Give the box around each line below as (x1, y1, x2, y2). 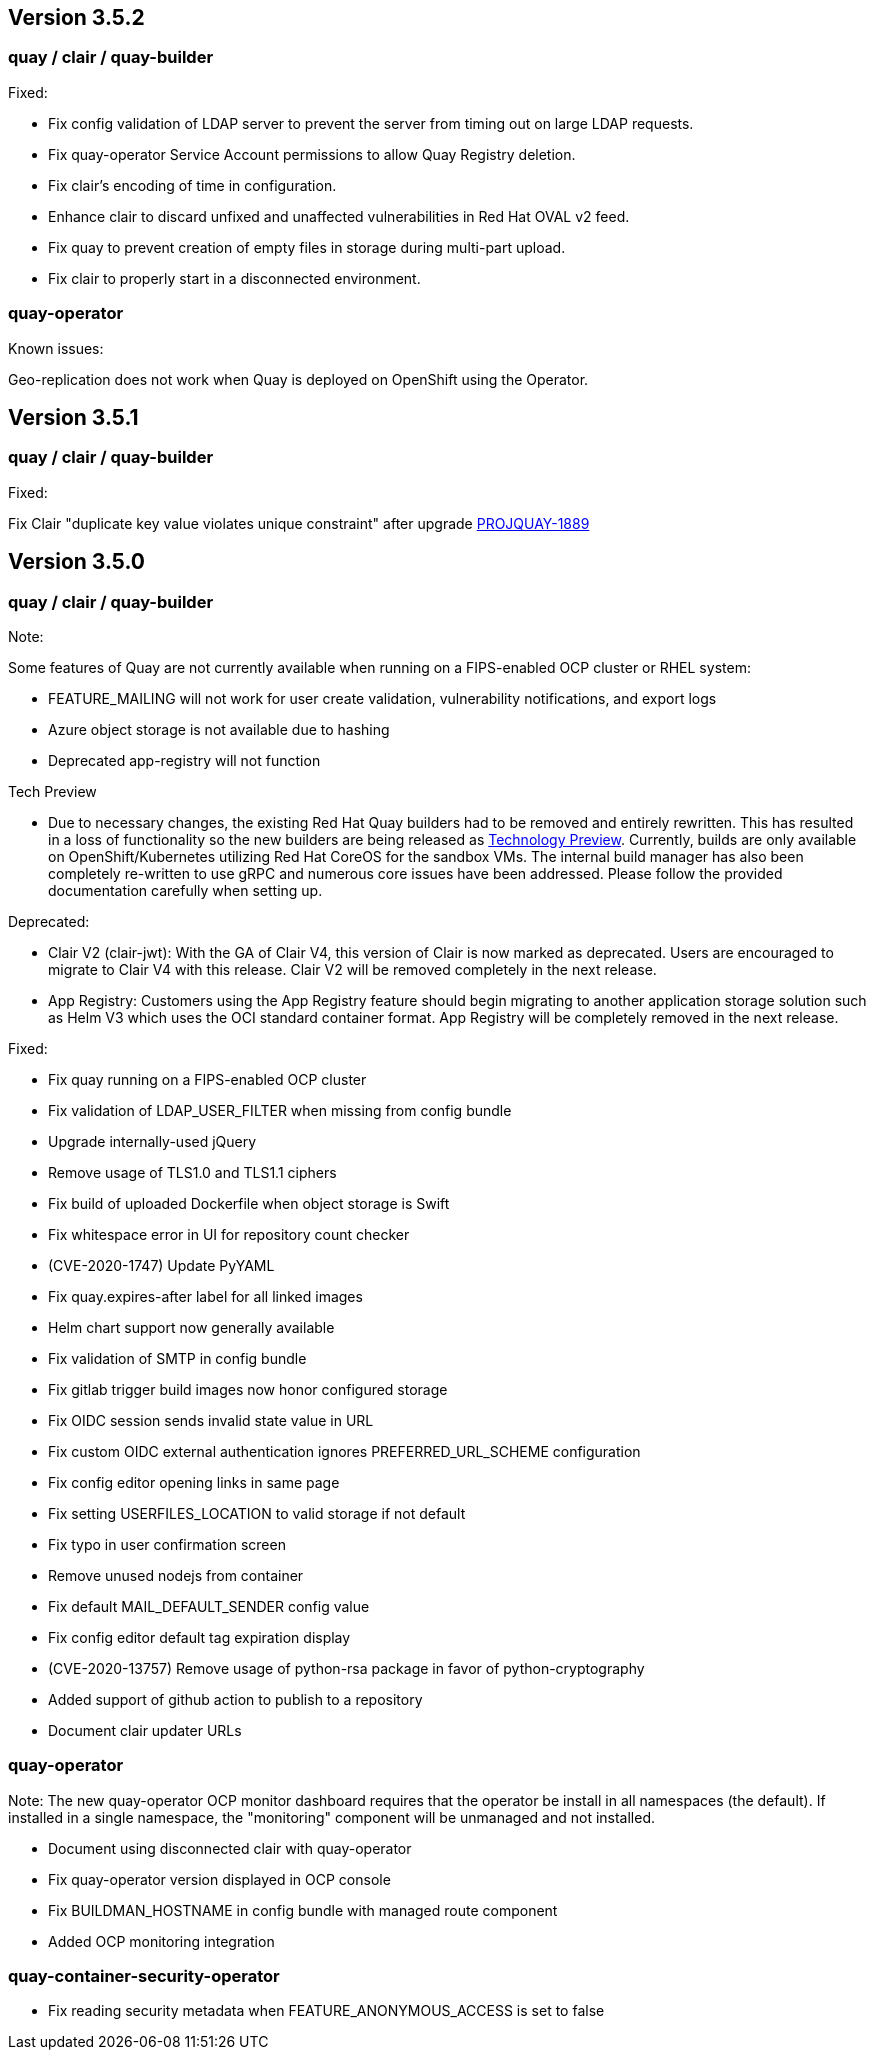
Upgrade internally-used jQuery (48, 1132, 257, 1150)
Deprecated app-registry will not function (48, 751, 321, 769)
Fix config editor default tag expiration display (48, 1628, 351, 1646)
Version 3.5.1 (8, 404, 139, 430)
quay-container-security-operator (8, 1966, 280, 1987)
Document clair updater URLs (48, 1721, 242, 1739)
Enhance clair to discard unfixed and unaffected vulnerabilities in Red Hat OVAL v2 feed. (48, 207, 630, 225)
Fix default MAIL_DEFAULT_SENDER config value (48, 1597, 370, 1615)
